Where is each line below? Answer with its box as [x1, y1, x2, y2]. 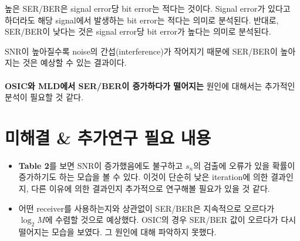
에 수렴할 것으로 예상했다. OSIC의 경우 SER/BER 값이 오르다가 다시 [45, 213, 296, 226]
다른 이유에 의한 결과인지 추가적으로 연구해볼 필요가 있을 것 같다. [31, 182, 270, 195]
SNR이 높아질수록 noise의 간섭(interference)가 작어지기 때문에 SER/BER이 [5, 45, 278, 57]
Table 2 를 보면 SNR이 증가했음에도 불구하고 [18, 159, 183, 171]
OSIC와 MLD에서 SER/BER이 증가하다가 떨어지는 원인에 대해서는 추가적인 [5, 79, 295, 91]
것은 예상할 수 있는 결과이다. [22, 56, 127, 69]
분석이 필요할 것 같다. [5, 91, 83, 103]
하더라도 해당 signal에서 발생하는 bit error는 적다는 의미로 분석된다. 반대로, [5, 13, 279, 26]
